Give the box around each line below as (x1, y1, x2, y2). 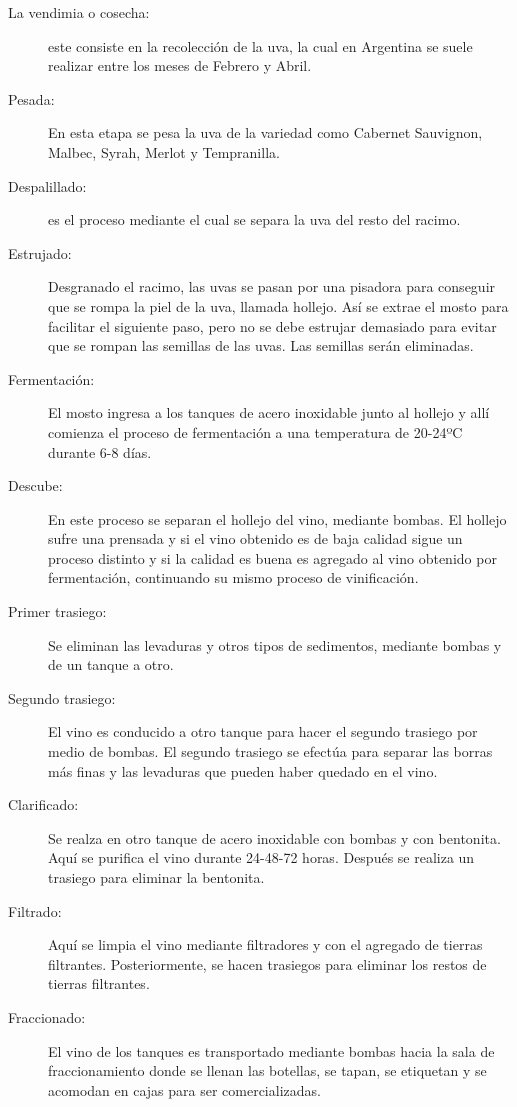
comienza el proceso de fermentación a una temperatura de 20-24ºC (48, 421, 463, 442)
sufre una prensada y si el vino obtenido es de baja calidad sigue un (48, 528, 463, 549)
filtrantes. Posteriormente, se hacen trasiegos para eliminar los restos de (48, 953, 487, 974)
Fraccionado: (8, 1006, 86, 1027)
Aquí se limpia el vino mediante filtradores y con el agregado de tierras (48, 934, 483, 955)
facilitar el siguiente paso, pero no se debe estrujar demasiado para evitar (48, 315, 497, 336)
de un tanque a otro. (48, 654, 174, 675)
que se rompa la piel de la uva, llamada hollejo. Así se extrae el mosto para (48, 295, 509, 316)
